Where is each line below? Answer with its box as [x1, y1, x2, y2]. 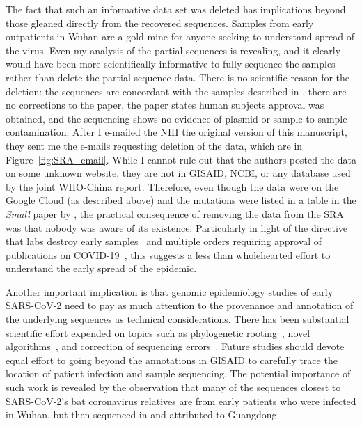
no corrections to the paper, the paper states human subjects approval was [6, 97, 324, 112]
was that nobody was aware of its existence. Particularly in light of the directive [6, 220, 348, 235]
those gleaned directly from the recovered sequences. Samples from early [6, 15, 314, 30]
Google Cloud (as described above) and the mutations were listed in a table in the [6, 193, 356, 207]
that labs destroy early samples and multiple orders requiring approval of [6, 234, 322, 248]
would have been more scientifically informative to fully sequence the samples [6, 56, 336, 71]
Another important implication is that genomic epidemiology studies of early [6, 284, 333, 299]
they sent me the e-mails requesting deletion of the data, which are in [6, 138, 303, 152]
